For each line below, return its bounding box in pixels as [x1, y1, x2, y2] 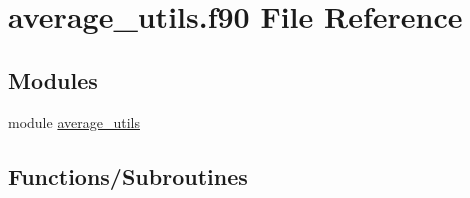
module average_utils [8, 111, 140, 132]
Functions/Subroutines [8, 160, 248, 191]
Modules [8, 64, 98, 95]
